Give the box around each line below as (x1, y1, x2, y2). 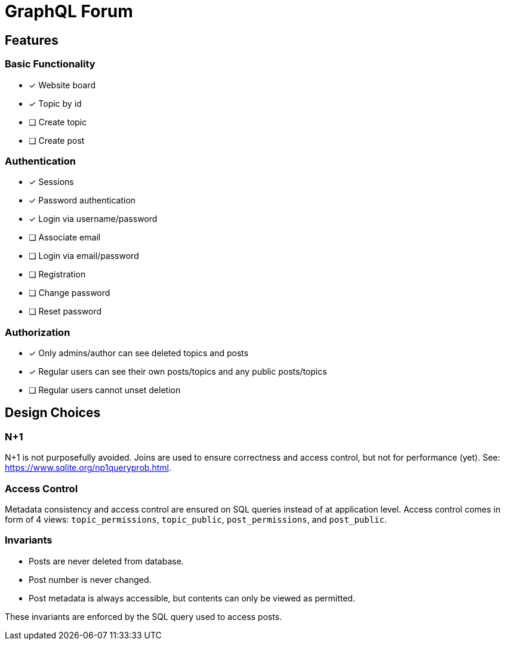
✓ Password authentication (29, 195, 136, 206)
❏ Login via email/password (29, 251, 139, 261)
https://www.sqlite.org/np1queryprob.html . (5, 462, 171, 473)
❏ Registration (29, 269, 86, 280)
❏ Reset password (29, 306, 102, 317)
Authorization (5, 326, 70, 338)
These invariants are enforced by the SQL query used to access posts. (5, 611, 282, 622)
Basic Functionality (5, 58, 96, 70)
